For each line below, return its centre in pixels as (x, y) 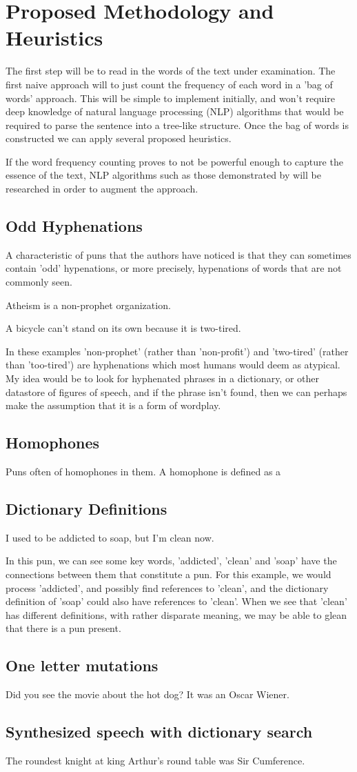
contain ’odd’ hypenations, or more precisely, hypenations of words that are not (174, 268)
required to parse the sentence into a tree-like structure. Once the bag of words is (177, 125)
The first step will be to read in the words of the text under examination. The (171, 71)
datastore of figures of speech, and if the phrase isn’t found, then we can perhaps (176, 392)
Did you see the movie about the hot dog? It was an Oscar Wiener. (147, 694)
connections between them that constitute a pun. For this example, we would (169, 574)
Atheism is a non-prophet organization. (88, 305)
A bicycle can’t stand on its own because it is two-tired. (123, 328)
